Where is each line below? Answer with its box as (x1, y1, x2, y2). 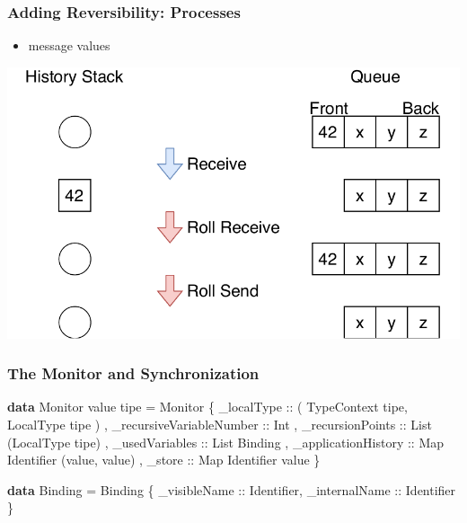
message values (28, 36, 110, 55)
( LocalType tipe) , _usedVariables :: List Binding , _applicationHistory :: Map (7, 432, 445, 451)
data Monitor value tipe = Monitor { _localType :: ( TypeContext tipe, (7, 397, 408, 416)
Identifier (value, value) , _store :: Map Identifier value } (7, 450, 321, 469)
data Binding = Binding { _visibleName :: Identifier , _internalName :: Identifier (7, 480, 456, 499)
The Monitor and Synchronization (7, 362, 260, 385)
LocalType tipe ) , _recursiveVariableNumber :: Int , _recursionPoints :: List (7, 414, 432, 433)
